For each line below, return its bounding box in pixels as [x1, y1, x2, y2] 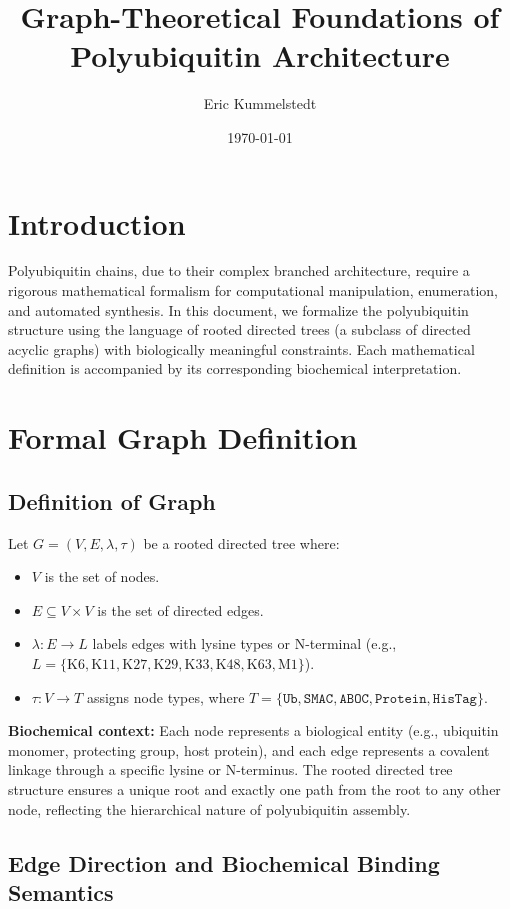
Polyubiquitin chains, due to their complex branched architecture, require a [8, 260, 470, 281]
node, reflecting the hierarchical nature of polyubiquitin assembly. [8, 798, 411, 819]
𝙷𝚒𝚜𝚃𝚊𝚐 [432, 691, 477, 706]
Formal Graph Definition [8, 417, 358, 458]
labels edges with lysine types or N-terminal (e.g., [92, 633, 397, 654]
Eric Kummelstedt [203, 93, 317, 114]
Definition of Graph [8, 485, 216, 516]
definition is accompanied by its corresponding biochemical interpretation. [8, 358, 462, 379]
